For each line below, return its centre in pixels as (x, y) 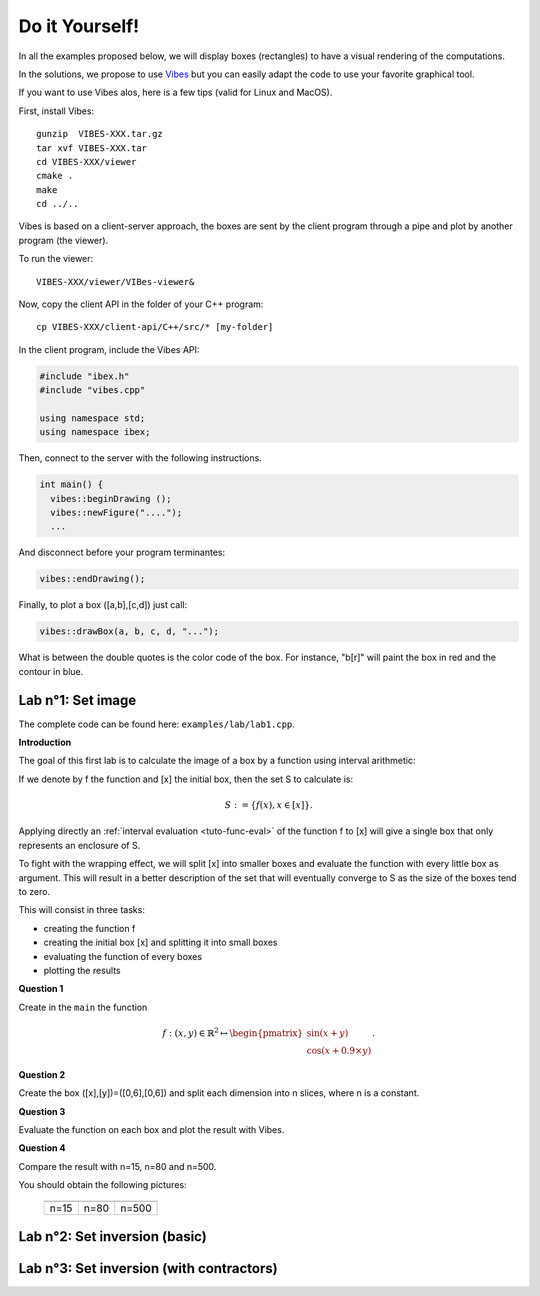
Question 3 (42, 1111)
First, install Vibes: (56, 111)
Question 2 (42, 1074)
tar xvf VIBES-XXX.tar (92, 148)
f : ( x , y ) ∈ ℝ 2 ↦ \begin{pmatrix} (232, 1032)
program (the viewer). (63, 240)
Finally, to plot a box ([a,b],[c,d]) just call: (103, 605)
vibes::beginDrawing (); (111, 498)
